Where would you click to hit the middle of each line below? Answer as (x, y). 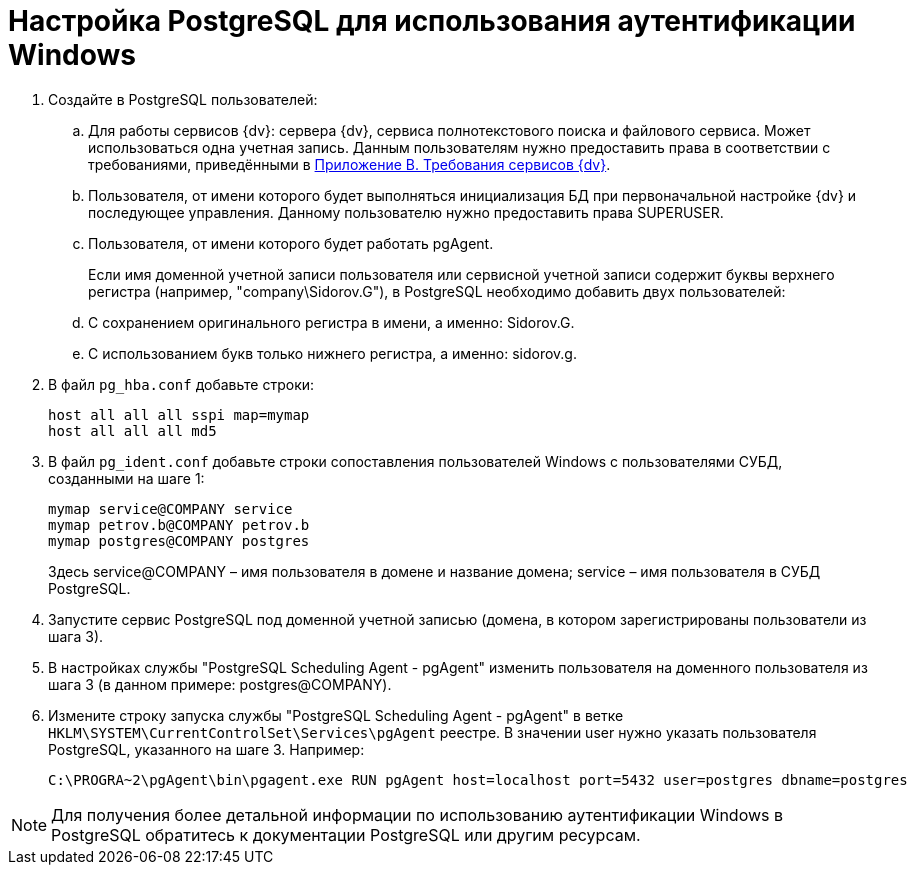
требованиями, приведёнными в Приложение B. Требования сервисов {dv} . (349, 164)
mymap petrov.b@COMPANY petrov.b (179, 524)
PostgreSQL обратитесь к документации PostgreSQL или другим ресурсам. (346, 834)
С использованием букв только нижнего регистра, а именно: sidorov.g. (332, 353)
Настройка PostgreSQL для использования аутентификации (432, 21)
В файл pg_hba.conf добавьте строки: (181, 384)
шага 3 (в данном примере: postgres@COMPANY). (220, 684)
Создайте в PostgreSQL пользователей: (183, 99)
